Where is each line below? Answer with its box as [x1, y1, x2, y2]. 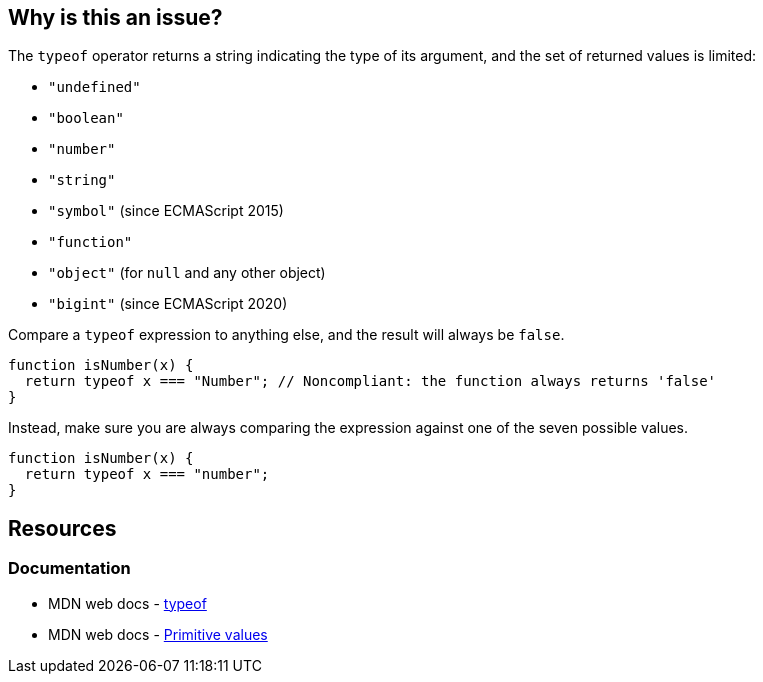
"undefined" [48, 79, 141, 96]
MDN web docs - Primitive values [48, 625, 268, 643]
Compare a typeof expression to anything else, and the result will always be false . [8, 326, 565, 344]
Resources [8, 515, 117, 541]
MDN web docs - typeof [48, 594, 207, 612]
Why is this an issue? [8, 5, 223, 30]
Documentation [8, 558, 131, 579]
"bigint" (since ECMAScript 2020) [48, 295, 288, 313]
